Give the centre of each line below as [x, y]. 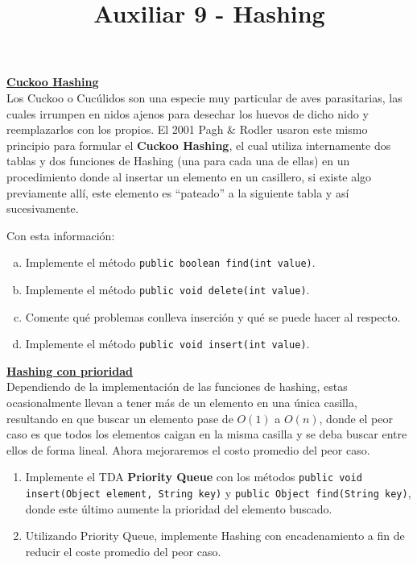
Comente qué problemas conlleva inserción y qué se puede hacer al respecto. [213, 316]
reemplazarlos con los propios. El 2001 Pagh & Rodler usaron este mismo [187, 129]
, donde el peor [356, 418]
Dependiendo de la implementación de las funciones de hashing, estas [177, 386]
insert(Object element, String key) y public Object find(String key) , [218, 493]
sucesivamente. [43, 208]
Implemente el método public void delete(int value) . [167, 289]
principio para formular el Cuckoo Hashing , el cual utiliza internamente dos [199, 145]
